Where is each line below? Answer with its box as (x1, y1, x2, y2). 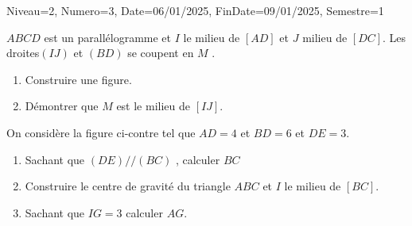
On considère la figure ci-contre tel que (6, 124, 196, 140)
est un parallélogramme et (44, 29, 171, 45)
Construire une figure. (25, 71, 132, 87)
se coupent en (127, 44, 194, 61)
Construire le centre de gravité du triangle (25, 178, 231, 194)
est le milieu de (116, 98, 190, 114)
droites (6, 44, 40, 61)
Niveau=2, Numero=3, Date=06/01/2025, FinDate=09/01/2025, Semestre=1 (6, 2, 384, 18)
